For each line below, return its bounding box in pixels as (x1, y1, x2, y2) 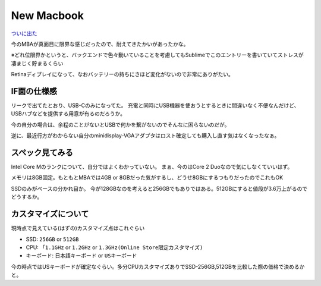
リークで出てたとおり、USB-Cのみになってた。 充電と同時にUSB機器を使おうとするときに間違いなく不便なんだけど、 (11, 102, 300, 109)
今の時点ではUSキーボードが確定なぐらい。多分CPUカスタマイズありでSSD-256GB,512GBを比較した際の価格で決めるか (11, 263, 305, 270)
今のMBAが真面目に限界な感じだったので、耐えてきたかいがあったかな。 (11, 40, 189, 48)
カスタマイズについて (11, 209, 89, 219)
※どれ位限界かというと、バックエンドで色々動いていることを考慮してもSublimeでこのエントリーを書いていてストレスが (11, 51, 304, 59)
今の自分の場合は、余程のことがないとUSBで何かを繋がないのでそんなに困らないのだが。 (11, 121, 230, 128)
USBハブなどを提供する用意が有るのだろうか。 (11, 110, 126, 117)
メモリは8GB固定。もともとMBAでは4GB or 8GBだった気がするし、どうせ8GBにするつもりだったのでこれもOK (11, 174, 284, 181)
